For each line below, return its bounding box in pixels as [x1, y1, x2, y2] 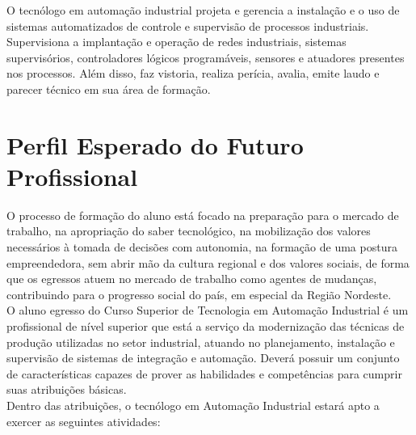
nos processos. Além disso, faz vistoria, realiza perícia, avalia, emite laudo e [6, 65, 380, 82]
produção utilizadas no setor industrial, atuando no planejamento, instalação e [6, 333, 395, 350]
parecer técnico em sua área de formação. [6, 80, 211, 97]
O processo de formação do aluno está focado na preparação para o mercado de [6, 206, 399, 223]
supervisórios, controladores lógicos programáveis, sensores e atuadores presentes [6, 49, 405, 65]
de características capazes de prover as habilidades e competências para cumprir [6, 365, 402, 382]
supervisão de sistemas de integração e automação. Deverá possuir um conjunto [6, 349, 400, 366]
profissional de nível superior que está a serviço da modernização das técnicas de [6, 318, 405, 335]
